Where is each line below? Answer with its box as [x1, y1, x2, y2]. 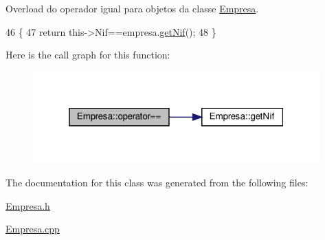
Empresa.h [5, 198, 50, 212]
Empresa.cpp [5, 221, 60, 236]
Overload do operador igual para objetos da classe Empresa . [5, 1, 259, 15]
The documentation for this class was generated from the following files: [5, 175, 309, 189]
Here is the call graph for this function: [5, 47, 170, 62]
